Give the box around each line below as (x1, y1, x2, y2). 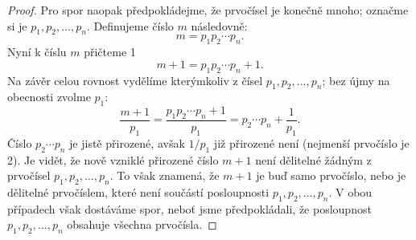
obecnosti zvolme (7, 88, 91, 105)
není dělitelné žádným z (255, 151, 372, 168)
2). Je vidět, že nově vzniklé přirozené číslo (7, 151, 219, 168)
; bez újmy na (322, 71, 390, 88)
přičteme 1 (84, 43, 136, 60)
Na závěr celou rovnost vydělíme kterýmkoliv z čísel (7, 71, 263, 88)
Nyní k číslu (7, 43, 67, 60)
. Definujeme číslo (86, 17, 174, 34)
